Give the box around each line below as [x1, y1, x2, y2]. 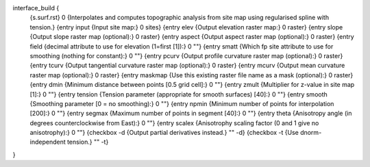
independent [29, 138, 66, 146]
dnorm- [300, 129, 322, 137]
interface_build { [12, 4, 60, 12]
